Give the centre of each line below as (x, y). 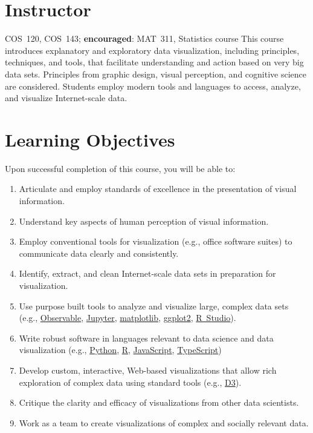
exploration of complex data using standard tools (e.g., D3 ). (130, 382)
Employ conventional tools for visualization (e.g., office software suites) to (156, 241)
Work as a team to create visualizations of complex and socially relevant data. (164, 422)
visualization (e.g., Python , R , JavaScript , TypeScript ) (120, 350)
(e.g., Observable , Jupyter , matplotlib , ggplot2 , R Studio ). (127, 318)
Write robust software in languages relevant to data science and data (146, 338)
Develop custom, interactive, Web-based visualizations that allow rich (148, 370)
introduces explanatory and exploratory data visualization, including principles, (152, 50)
